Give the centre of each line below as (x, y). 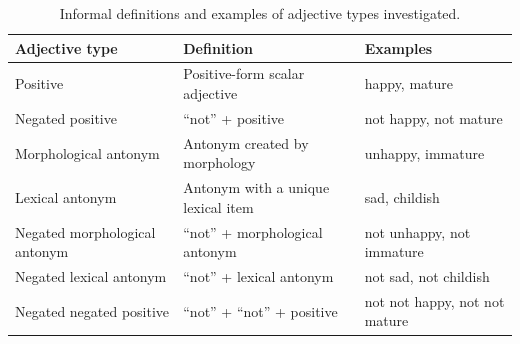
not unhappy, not (417, 231)
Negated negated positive (92, 310)
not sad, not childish (427, 276)
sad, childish (402, 196)
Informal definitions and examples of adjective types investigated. (260, 13)
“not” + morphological (253, 231)
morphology (219, 162)
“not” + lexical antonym (258, 276)
